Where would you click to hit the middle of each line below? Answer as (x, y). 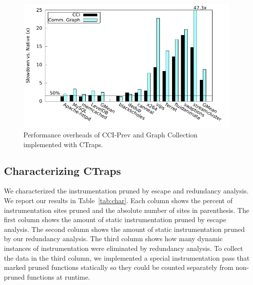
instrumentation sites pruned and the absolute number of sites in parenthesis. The (127, 210)
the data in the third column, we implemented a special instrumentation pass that (127, 257)
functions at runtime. (58, 276)
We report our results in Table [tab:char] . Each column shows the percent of (118, 200)
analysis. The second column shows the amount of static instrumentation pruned (125, 229)
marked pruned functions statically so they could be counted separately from (119, 267)
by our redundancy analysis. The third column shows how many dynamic (113, 238)
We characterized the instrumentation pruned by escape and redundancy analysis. (126, 191)
